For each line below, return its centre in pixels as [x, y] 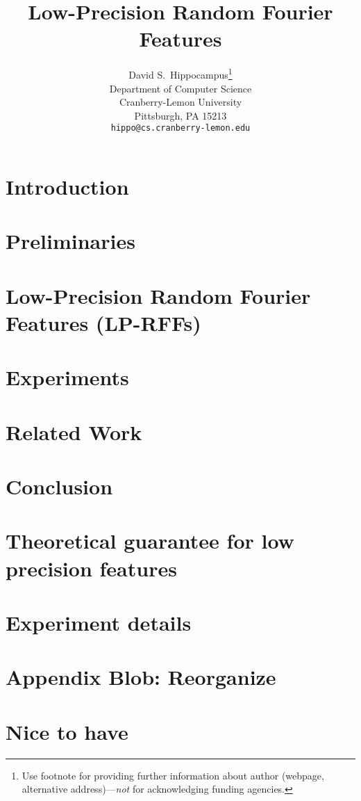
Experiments [67, 377]
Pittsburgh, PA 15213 [180, 115]
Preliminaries [70, 241]
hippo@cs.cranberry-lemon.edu [180, 128]
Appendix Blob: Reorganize [141, 677]
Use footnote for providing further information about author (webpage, [173, 775]
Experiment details [99, 622]
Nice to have [67, 731]
